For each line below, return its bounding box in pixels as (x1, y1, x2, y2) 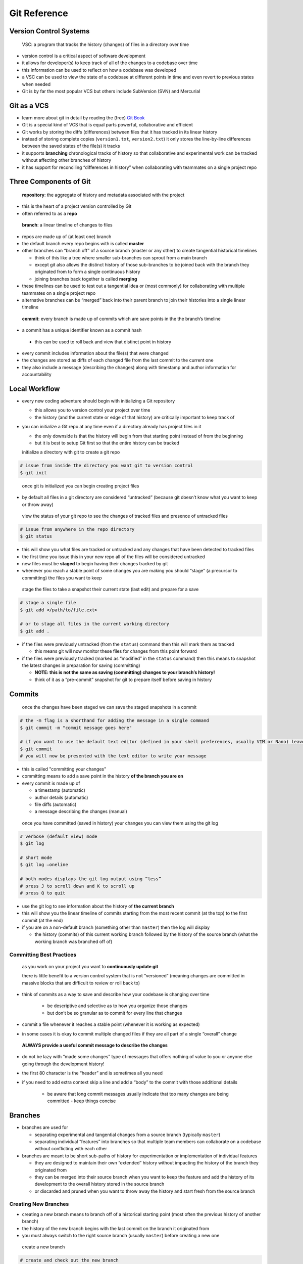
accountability (22, 372, 52, 378)
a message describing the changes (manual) (34, 808, 127, 815)
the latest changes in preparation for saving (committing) (22, 662, 141, 668)
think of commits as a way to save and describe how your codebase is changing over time (22, 991, 210, 997)
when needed (22, 81, 51, 87)
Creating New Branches (9, 1201, 69, 1208)
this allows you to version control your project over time (34, 407, 150, 413)
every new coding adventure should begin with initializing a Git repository (22, 398, 175, 404)
